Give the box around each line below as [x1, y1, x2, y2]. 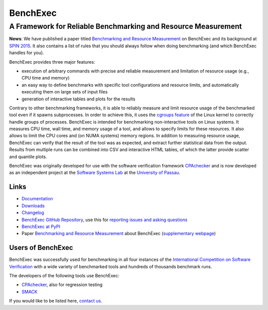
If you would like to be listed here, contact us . [9, 298, 102, 304]
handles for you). [9, 50, 44, 56]
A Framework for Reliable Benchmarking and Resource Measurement [9, 22, 242, 31]
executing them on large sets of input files [21, 89, 108, 95]
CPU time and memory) [21, 75, 70, 81]
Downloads [21, 203, 45, 209]
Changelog [21, 210, 44, 216]
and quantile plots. [9, 154, 47, 159]
